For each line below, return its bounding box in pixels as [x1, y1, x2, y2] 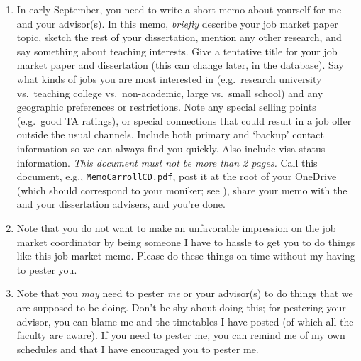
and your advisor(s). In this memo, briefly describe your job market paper [16, 16, 338, 30]
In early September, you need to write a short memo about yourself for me [16, 2, 342, 16]
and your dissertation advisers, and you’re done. [16, 196, 226, 211]
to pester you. [16, 262, 77, 277]
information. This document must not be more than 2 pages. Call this [16, 155, 318, 170]
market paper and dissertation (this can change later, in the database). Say [16, 57, 344, 72]
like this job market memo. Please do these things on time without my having [16, 248, 355, 263]
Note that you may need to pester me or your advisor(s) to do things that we [16, 286, 353, 301]
